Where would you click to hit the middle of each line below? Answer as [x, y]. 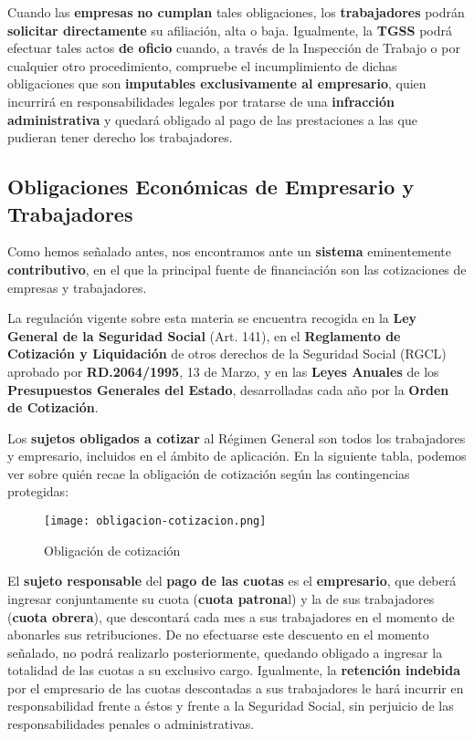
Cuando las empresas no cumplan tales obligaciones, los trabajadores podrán [236, 12]
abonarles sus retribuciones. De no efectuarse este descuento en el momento [218, 635]
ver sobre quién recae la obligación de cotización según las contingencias [209, 473]
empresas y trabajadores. [77, 287]
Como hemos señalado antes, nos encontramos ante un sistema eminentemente [230, 251]
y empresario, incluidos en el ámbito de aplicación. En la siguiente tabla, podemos [237, 456]
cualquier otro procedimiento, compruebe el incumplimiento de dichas [202, 65]
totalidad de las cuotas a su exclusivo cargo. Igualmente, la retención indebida [234, 670]
